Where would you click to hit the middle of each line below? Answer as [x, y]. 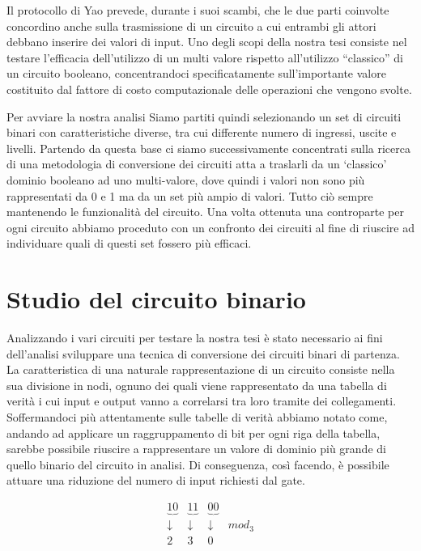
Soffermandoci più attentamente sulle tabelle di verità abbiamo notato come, [197, 417]
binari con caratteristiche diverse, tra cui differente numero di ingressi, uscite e [202, 132]
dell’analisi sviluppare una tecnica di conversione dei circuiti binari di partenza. [203, 353]
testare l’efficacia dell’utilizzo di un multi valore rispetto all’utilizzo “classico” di [205, 57]
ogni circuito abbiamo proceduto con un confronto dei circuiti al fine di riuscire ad [210, 227]
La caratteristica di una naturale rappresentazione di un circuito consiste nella [201, 369]
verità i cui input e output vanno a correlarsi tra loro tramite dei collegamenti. [202, 401]
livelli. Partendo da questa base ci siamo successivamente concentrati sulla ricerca [208, 148]
